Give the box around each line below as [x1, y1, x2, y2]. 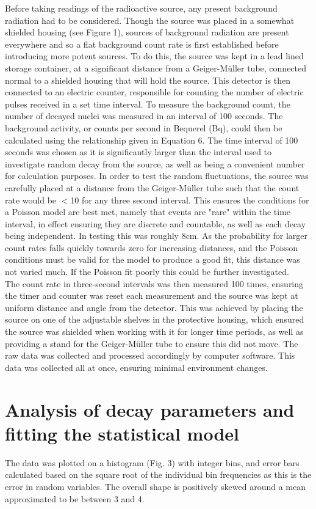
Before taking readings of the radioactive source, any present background [5, 2, 278, 14]
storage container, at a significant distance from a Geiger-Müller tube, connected [5, 61, 307, 74]
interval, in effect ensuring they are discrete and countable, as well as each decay [5, 217, 306, 230]
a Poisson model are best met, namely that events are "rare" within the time [5, 205, 291, 218]
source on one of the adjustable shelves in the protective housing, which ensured [5, 313, 304, 326]
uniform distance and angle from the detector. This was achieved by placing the [5, 301, 303, 313]
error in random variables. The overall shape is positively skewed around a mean [5, 480, 306, 493]
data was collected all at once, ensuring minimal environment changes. [5, 361, 268, 373]
